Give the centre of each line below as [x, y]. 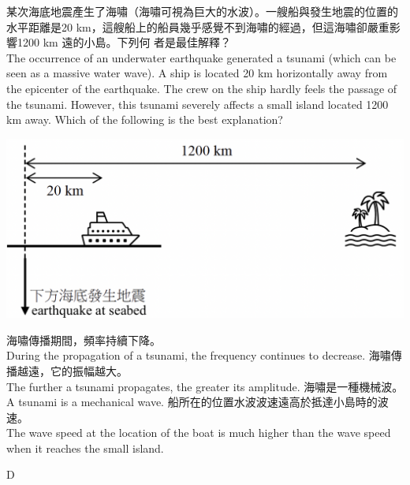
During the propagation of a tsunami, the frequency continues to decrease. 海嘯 [199, 355]
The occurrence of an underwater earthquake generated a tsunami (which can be [201, 57]
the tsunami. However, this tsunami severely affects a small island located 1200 [198, 104]
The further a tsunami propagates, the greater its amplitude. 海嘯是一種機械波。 [205, 386]
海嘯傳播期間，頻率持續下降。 [84, 339]
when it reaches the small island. [85, 448]
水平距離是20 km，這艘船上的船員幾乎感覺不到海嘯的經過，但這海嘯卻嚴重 [198, 26]
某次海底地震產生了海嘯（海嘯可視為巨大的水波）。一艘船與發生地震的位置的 [202, 11]
